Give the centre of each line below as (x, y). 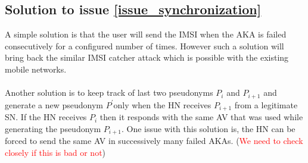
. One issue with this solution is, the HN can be (208, 128)
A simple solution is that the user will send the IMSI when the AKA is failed (146, 34)
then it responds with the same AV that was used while (201, 117)
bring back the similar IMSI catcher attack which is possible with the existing (147, 57)
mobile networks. (36, 69)
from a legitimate (266, 104)
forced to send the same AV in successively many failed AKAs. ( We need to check (154, 141)
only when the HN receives (162, 104)
